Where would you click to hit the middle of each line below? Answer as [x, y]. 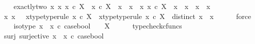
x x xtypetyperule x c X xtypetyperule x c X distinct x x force [127, 16]
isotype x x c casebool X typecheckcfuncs [98, 26]
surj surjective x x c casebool [54, 35]
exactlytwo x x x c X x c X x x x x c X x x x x [112, 6]
